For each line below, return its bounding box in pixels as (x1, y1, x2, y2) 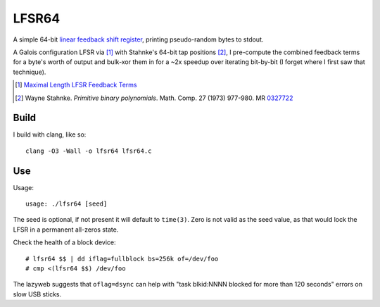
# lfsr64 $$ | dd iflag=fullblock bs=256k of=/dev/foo (25, 254, 219, 263)
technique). (13, 68, 46, 76)
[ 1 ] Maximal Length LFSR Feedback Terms (15, 81, 137, 89)
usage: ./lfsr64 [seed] (25, 200, 108, 208)
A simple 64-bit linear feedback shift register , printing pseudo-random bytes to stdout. (13, 35, 264, 44)
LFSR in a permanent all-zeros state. (13, 225, 119, 234)
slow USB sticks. (13, 289, 62, 299)
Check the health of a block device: (13, 238, 116, 246)
